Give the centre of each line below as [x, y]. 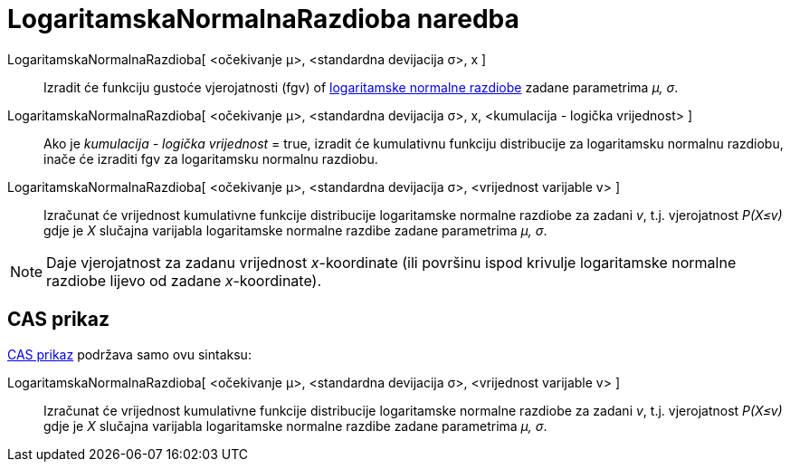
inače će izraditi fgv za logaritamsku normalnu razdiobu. [211, 158]
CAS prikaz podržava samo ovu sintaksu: [129, 354]
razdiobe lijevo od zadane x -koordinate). [184, 280]
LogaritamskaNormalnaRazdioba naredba [263, 19]
